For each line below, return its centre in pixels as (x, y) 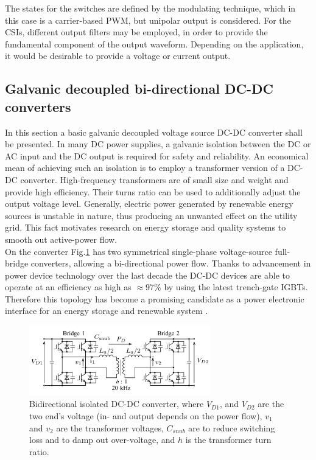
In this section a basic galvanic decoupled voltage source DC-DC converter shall (154, 132)
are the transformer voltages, (110, 427)
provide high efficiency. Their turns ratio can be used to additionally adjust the (153, 191)
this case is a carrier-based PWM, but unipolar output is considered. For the (148, 20)
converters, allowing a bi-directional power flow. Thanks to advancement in (171, 263)
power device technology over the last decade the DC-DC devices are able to (148, 275)
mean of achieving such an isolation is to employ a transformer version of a (145, 168)
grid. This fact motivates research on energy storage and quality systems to (146, 227)
